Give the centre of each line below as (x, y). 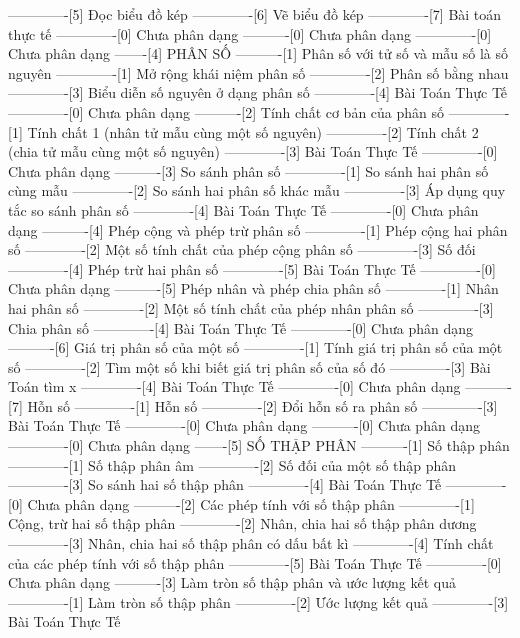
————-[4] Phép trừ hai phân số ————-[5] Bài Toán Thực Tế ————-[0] (252, 268)
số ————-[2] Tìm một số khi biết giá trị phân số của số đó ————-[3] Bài (249, 366)
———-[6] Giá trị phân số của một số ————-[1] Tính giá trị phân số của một (255, 347)
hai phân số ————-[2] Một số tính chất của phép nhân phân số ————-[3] (251, 307)
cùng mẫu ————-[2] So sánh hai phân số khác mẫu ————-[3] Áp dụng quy (257, 190)
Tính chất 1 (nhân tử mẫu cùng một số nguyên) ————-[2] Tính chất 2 (253, 131)
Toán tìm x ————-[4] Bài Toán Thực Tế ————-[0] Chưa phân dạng (234, 386)
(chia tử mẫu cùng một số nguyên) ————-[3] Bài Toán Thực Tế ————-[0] (253, 151)
